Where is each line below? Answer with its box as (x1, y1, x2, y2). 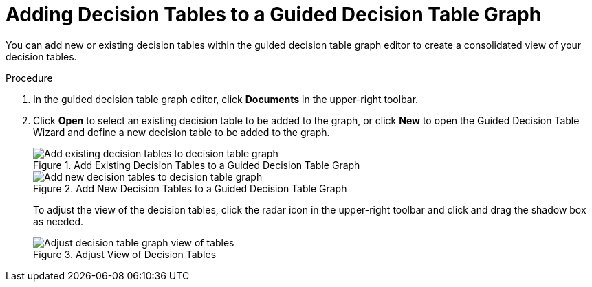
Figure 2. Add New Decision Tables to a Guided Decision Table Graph (33, 182, 347, 194)
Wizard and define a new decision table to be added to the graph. (33, 126, 330, 138)
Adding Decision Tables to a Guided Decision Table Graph (6, 3, 542, 26)
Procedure (6, 71, 53, 84)
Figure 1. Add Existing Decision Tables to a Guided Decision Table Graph (33, 159, 360, 171)
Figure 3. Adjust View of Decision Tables (33, 248, 217, 260)
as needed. (33, 215, 84, 227)
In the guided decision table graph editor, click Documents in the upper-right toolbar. (33, 93, 419, 105)
